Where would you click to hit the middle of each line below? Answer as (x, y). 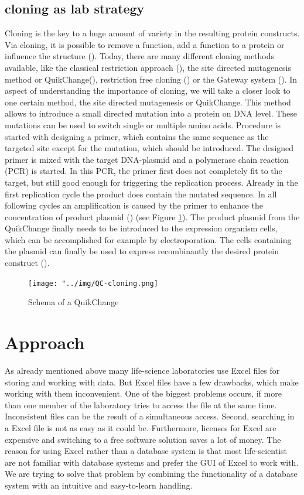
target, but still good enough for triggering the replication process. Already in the (151, 182)
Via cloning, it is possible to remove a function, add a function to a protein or (145, 44)
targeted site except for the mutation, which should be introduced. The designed (149, 148)
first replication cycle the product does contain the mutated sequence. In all (141, 194)
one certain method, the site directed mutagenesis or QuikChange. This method (148, 102)
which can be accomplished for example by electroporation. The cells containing (148, 239)
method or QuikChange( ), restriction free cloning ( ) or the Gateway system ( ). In (151, 79)
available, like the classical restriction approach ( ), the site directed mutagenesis (148, 67)
